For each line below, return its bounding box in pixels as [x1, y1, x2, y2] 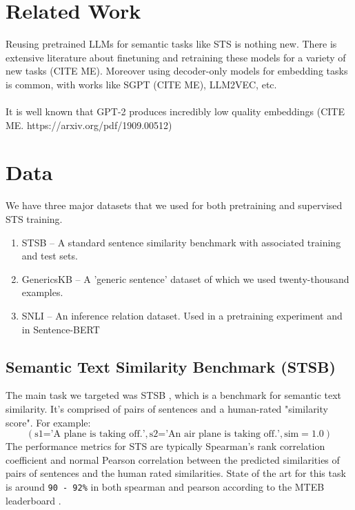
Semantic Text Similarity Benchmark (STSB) [6, 355, 336, 377]
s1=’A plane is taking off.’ [34, 429, 145, 440]
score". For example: [6, 415, 91, 429]
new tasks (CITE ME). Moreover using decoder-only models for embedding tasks [6, 63, 348, 78]
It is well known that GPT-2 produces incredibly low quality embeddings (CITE [6, 104, 345, 119]
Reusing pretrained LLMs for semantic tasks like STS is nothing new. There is [6, 37, 337, 51]
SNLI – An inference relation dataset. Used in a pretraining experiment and [21, 308, 343, 322]
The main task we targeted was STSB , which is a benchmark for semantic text [6, 388, 342, 402]
